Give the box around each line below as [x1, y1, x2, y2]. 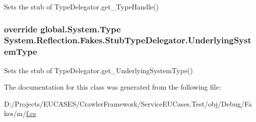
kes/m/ [4, 108, 26, 119]
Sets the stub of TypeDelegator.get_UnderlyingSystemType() [4, 65, 193, 75]
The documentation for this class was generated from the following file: [4, 82, 221, 92]
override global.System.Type [4, 22, 121, 35]
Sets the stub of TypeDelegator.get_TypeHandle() [4, 1, 159, 11]
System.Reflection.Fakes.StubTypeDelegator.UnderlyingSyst [4, 34, 252, 46]
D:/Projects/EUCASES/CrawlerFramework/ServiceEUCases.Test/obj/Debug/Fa [4, 98, 252, 109]
